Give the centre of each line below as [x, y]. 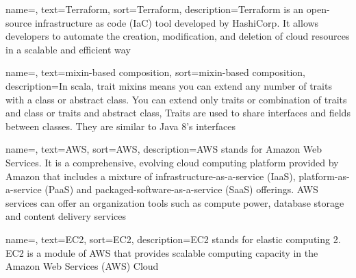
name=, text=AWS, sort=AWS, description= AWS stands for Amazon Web [164, 149]
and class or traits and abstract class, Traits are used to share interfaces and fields [178, 113]
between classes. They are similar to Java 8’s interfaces [120, 126]
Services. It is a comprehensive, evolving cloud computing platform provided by [172, 162]
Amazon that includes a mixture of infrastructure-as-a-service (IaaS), [151, 176]
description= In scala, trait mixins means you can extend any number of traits [169, 85]
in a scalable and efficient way [68, 49]
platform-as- [324, 176]
